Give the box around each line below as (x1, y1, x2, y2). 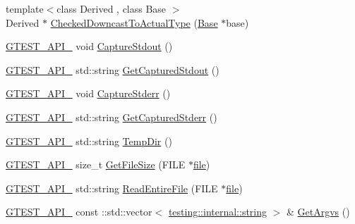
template (6, 1, 44, 15)
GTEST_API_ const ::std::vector (6, 204, 152, 219)
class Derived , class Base (56, 1, 167, 15)
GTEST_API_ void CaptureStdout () (6, 39, 173, 54)
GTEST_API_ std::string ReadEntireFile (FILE (6, 180, 218, 195)
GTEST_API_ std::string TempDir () (6, 133, 172, 148)
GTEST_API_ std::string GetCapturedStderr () (6, 109, 217, 124)
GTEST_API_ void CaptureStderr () (6, 86, 171, 101)
